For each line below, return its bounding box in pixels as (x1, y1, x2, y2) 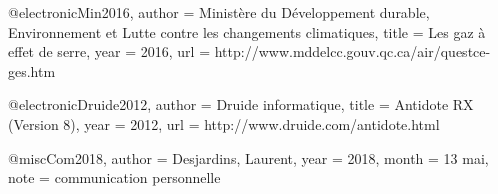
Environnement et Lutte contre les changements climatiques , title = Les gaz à (8, 21, 486, 42)
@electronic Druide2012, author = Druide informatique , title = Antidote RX (8, 94, 474, 115)
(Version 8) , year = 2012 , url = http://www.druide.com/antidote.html (8, 113, 440, 134)
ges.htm (8, 60, 56, 81)
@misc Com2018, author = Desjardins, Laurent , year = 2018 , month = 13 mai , (8, 147, 489, 168)
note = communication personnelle (8, 167, 221, 188)
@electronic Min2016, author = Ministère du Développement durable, (8, 2, 430, 22)
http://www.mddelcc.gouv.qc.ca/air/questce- (214, 41, 491, 62)
